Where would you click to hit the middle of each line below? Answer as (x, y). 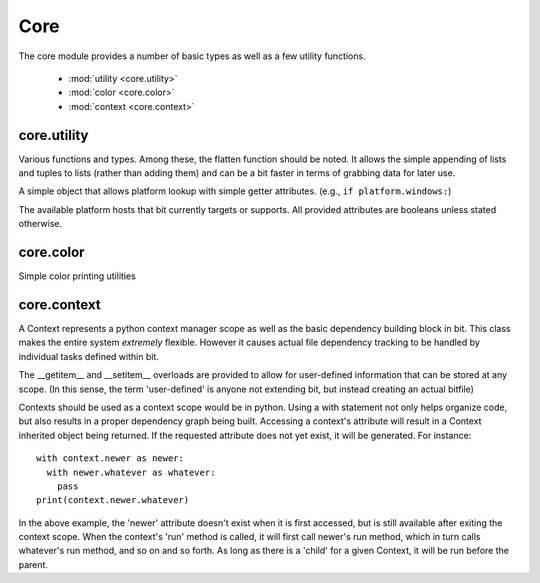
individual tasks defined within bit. (88, 356)
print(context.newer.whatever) (113, 500)
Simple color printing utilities (77, 276)
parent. (33, 564)
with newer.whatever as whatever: (131, 472)
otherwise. (40, 224)
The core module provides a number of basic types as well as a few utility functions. (192, 56)
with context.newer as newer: (110, 458)
